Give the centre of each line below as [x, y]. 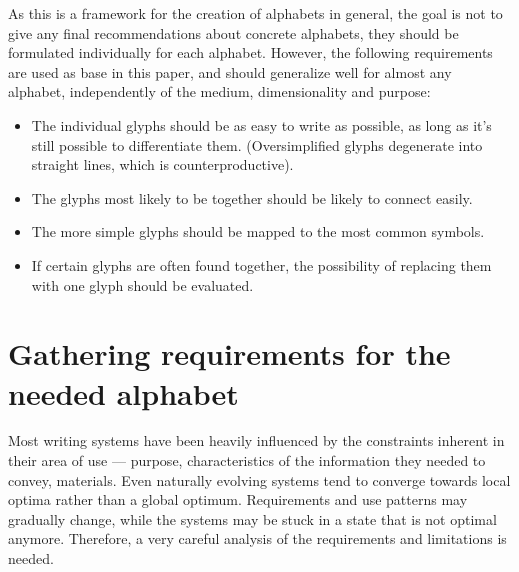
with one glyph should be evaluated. [142, 284]
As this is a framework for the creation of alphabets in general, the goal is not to [255, 13]
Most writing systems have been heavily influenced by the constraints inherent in [256, 440]
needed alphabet [123, 392]
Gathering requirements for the [229, 353]
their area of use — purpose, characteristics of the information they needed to [247, 460]
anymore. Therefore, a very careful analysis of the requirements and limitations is [257, 538]
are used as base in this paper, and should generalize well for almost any [230, 71]
